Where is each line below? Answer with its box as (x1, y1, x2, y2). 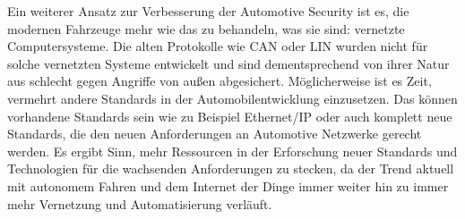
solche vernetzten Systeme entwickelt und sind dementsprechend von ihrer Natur (7, 54, 450, 72)
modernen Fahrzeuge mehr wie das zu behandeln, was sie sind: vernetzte (7, 19, 405, 38)
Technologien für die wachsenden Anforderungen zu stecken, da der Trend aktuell (7, 159, 454, 178)
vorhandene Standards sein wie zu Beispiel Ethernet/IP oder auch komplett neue (7, 106, 452, 125)
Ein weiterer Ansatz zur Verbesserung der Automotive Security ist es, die (7, 2, 409, 20)
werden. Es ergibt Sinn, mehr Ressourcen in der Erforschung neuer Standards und (7, 141, 458, 160)
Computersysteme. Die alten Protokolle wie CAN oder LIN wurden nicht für (7, 37, 428, 55)
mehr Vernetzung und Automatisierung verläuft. (7, 194, 272, 213)
